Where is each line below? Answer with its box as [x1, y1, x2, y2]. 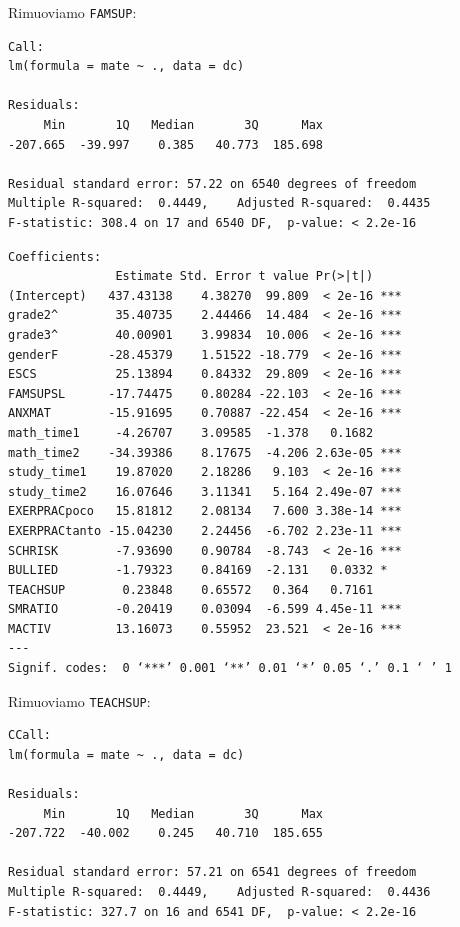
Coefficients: [8, 249, 102, 264]
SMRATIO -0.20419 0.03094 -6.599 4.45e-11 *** [8, 602, 402, 617]
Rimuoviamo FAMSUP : [8, 2, 137, 22]
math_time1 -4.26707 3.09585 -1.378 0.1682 [8, 425, 374, 440]
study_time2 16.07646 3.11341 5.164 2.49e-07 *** [8, 484, 402, 499]
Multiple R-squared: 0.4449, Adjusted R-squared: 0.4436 [8, 885, 431, 900]
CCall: [8, 728, 51, 743]
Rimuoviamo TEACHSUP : [8, 690, 151, 711]
